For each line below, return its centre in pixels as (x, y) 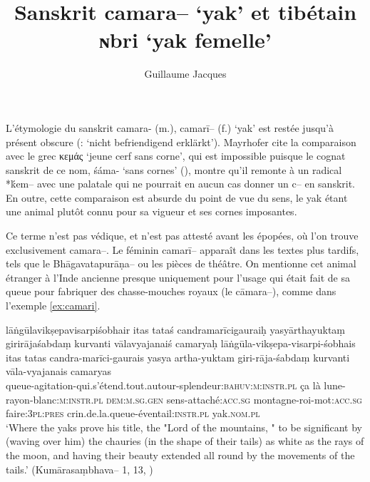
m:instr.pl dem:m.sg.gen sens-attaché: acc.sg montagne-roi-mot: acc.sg (211, 399)
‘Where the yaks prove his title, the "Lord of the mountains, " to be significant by (184, 427)
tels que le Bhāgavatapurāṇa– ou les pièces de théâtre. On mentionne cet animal (181, 263)
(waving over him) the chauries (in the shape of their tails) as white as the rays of (185, 441)
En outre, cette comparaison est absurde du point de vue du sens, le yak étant (177, 197)
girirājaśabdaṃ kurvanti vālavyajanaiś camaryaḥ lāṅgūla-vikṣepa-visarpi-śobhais (181, 343)
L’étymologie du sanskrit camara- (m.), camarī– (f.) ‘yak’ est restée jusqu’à (170, 127)
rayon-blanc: (33, 399)
